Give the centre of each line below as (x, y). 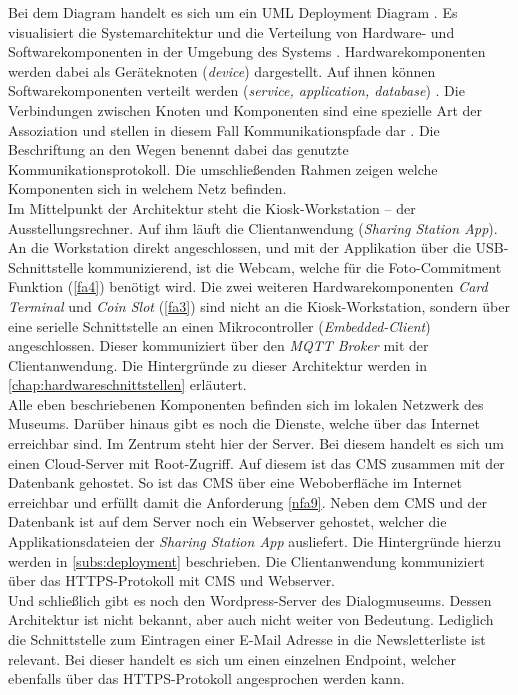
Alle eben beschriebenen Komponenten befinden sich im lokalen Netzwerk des (246, 403)
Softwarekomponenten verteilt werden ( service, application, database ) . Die (236, 90)
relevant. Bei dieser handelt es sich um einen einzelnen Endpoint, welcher (232, 658)
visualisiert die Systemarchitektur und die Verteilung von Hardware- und (231, 31)
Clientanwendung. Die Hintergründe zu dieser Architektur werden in (217, 364)
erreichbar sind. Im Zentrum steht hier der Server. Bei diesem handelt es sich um (256, 443)
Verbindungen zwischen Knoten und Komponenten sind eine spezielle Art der (245, 109)
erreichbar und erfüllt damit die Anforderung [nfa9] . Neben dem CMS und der (248, 501)
